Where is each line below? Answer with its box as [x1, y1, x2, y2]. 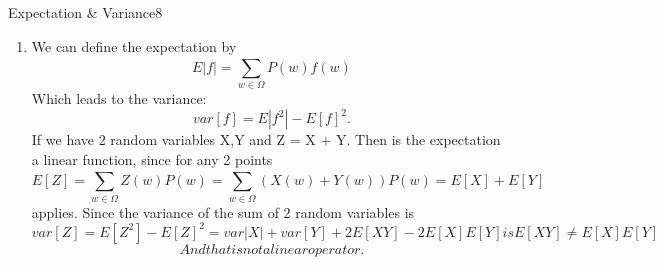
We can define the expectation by [31, 35, 237, 56]
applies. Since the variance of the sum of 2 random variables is [31, 201, 415, 222]
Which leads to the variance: [31, 88, 207, 109]
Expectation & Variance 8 [8, 2, 163, 22]
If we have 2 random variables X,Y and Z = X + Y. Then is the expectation [31, 129, 501, 150]
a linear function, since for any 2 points [31, 149, 273, 169]
